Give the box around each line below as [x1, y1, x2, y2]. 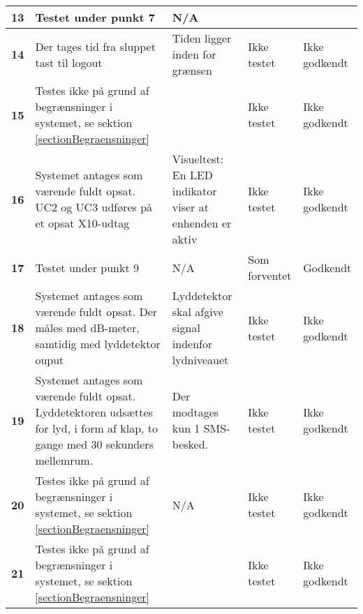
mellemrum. [35, 452, 94, 468]
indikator [172, 183, 217, 199]
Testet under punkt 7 [35, 9, 155, 25]
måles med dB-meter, [35, 320, 140, 336]
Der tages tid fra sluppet [35, 38, 156, 54]
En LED [172, 167, 214, 183]
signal [172, 320, 200, 336]
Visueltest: [172, 151, 224, 167]
